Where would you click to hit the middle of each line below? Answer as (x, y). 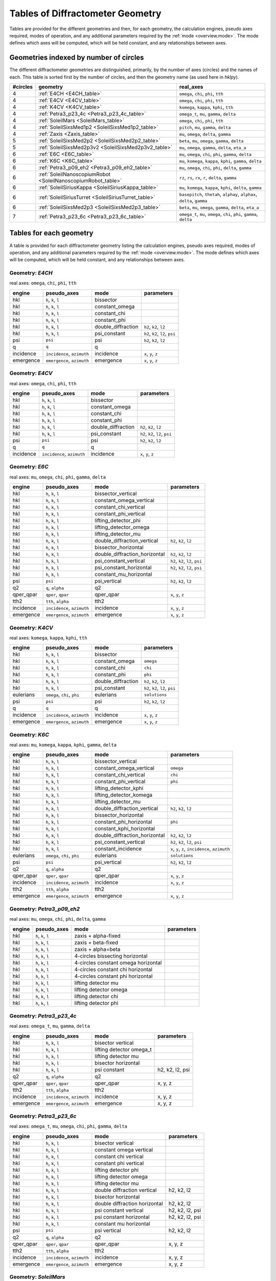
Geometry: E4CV (31, 373)
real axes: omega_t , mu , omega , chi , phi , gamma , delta (68, 1126)
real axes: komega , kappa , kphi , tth (48, 637)
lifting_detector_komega (124, 795)
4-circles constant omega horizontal (118, 962)
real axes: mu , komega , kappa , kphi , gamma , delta (63, 745)
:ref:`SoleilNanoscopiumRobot (75, 174)
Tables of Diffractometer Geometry (85, 13)
